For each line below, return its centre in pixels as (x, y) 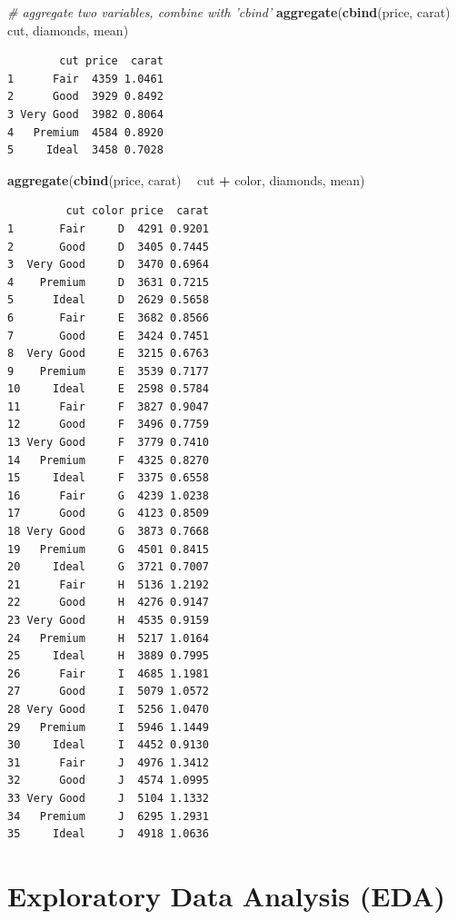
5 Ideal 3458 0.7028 (85, 150)
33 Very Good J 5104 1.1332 (108, 798)
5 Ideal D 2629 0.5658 (108, 300)
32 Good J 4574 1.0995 (108, 781)
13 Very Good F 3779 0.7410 (108, 443)
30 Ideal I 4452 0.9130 (108, 745)
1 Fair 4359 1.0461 (85, 79)
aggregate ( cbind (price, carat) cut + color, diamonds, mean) (186, 179)
